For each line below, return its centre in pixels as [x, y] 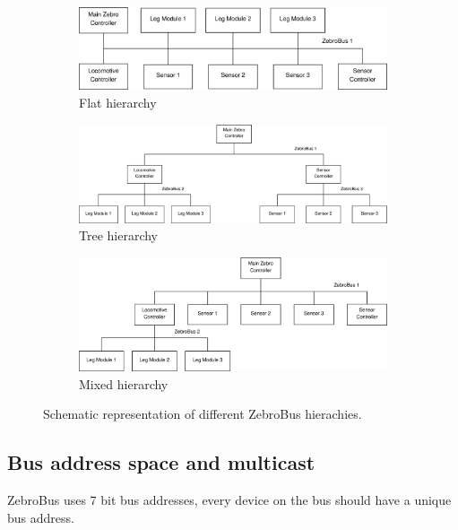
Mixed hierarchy [124, 383]
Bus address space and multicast [161, 462]
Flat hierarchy [118, 102]
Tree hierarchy [119, 235]
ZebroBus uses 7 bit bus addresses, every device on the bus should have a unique [229, 499]
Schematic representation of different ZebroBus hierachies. [203, 414]
